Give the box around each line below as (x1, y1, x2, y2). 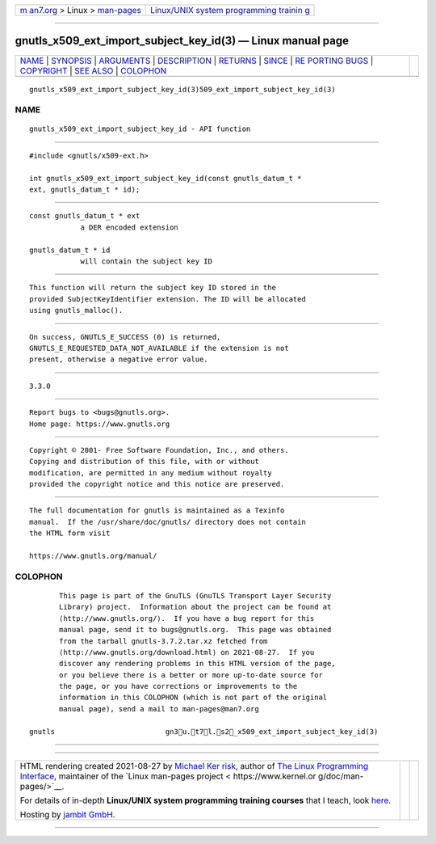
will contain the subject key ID (80, 256, 213, 266)
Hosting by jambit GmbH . (19, 809, 116, 821)
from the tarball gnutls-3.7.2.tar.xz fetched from (59, 636, 268, 646)
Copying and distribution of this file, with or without (29, 457, 260, 466)
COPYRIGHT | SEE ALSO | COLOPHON (19, 65, 167, 76)
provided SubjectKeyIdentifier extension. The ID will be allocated (29, 294, 306, 303)
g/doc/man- (317, 770, 364, 782)
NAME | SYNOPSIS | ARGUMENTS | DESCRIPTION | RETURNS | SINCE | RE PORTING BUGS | (19, 55, 374, 66)
